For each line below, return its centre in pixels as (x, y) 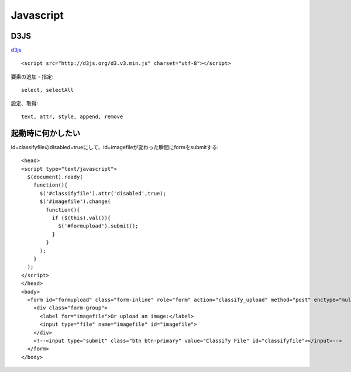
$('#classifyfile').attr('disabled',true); (103, 193)
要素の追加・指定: (32, 77)
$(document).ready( (55, 177)
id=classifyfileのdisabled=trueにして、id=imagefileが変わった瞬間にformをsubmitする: (115, 147)
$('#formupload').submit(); (98, 226)
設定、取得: (25, 103)
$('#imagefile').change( (75, 201)
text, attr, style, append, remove (72, 117)
